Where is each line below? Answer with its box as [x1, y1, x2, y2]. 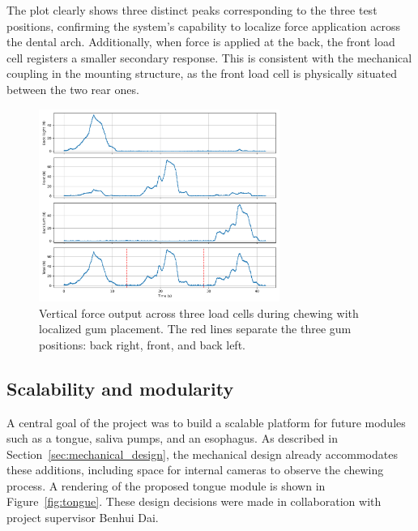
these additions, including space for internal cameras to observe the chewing [6, 461, 384, 478]
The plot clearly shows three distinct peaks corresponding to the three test [6, 2, 377, 18]
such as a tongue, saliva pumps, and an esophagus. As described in [6, 430, 338, 447]
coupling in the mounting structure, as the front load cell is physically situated [6, 65, 397, 82]
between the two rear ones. [6, 80, 139, 97]
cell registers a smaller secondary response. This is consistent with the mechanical [6, 49, 412, 66]
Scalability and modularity [6, 375, 234, 400]
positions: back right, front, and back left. [39, 336, 245, 353]
